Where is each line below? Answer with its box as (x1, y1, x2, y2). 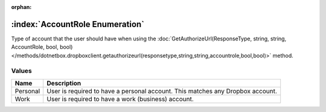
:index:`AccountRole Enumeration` (11, 19, 145, 30)
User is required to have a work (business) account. (46, 95, 194, 103)
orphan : (11, 4, 32, 10)
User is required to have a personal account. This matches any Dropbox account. (46, 87, 277, 95)
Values (11, 67, 33, 75)
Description (46, 79, 81, 87)
